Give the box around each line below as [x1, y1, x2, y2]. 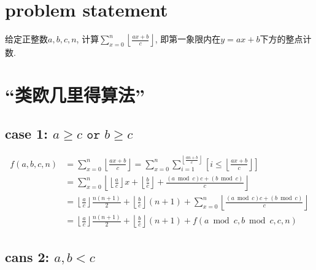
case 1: [5, 124, 48, 143]
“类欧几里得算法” [5, 82, 145, 107]
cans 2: [5, 247, 50, 266]
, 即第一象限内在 [155, 33, 221, 45]
